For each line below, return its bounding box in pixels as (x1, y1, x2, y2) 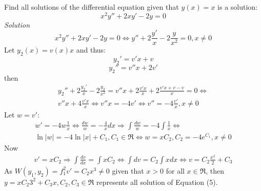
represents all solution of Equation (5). (96, 176, 218, 187)
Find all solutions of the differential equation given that (4, 2, 179, 12)
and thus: (76, 44, 106, 55)
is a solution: (217, 2, 258, 12)
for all (166, 165, 185, 176)
